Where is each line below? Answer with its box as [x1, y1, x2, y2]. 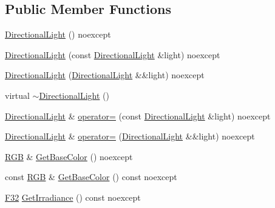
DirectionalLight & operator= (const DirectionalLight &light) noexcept [5, 109, 271, 122]
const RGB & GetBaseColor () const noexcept [5, 170, 177, 183]
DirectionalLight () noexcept [5, 28, 111, 41]
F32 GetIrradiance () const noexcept [5, 190, 141, 203]
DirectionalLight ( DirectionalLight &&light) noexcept [5, 69, 205, 81]
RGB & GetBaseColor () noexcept [5, 150, 133, 163]
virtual [5, 89, 30, 101]
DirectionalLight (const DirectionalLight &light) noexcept [5, 48, 220, 61]
